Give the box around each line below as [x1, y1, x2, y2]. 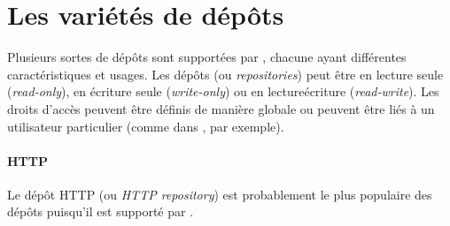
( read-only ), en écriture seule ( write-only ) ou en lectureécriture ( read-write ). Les [7, 82, 439, 101]
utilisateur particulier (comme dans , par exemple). [7, 117, 284, 135]
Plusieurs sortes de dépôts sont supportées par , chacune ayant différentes [7, 48, 407, 66]
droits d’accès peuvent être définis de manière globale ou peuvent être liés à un [7, 99, 435, 117]
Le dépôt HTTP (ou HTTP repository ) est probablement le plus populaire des [7, 185, 432, 203]
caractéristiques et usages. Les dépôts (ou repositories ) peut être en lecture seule [7, 64, 444, 83]
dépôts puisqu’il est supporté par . [7, 202, 194, 221]
